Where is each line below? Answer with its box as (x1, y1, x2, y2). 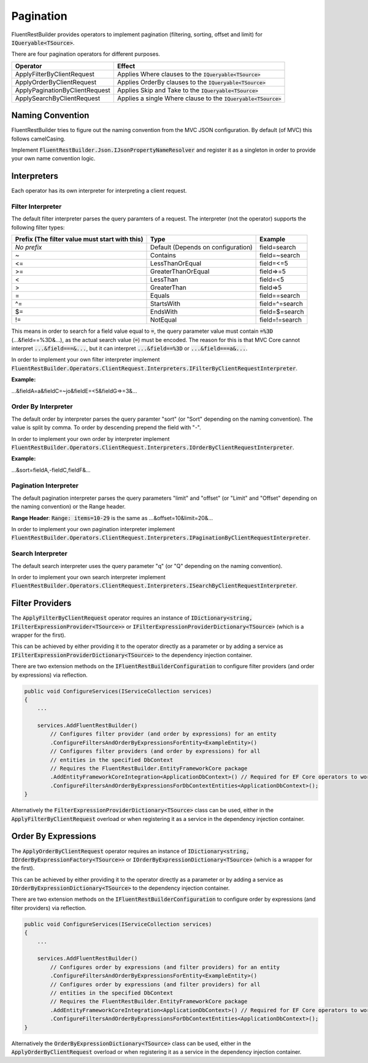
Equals (150, 292, 170, 300)
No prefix (15, 243, 42, 252)
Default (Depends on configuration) (150, 243, 253, 252)
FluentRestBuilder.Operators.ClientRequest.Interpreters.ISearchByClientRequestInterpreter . (11, 582, 297, 590)
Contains (150, 251, 176, 260)
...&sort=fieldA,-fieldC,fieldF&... (11, 466, 91, 473)
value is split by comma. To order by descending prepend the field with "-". (11, 424, 202, 431)
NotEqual (150, 316, 177, 324)
